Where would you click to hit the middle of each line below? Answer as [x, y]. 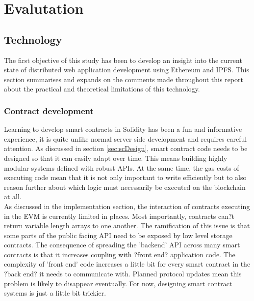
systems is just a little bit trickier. [55, 293]
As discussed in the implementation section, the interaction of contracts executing [127, 206]
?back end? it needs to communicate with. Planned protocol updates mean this [123, 274]
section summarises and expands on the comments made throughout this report [124, 79]
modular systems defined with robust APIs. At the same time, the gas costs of [122, 167]
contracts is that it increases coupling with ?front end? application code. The [120, 254]
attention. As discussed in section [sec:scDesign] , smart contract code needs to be [126, 148]
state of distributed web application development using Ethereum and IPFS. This [127, 70]
